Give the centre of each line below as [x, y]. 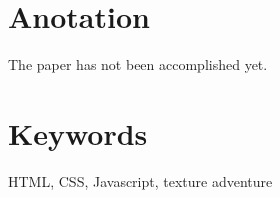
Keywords [78, 132]
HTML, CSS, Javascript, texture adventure [140, 180]
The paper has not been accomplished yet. [138, 64]
